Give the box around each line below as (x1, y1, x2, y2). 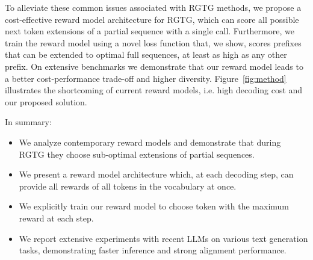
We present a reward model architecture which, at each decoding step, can (19, 168, 294, 181)
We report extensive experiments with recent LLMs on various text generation (19, 232, 308, 244)
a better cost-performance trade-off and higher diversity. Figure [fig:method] (5, 72, 287, 84)
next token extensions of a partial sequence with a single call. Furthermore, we (5, 25, 294, 37)
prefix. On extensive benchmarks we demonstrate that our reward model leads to (5, 60, 303, 72)
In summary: (5, 116, 52, 128)
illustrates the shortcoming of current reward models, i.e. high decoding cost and (5, 84, 303, 96)
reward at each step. (19, 211, 94, 224)
